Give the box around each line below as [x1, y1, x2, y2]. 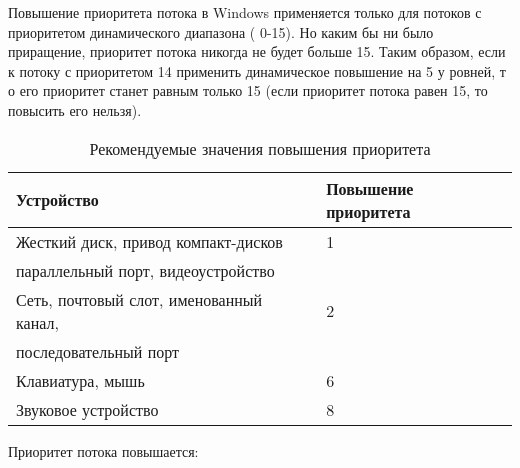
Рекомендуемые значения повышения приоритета [89, 136, 431, 160]
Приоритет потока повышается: [8, 440, 199, 461]
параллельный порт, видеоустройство [16, 258, 275, 282]
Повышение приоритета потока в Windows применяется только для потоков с [8, 2, 482, 22]
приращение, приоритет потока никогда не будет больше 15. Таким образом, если [8, 41, 506, 62]
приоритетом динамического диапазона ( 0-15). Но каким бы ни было [8, 21, 434, 42]
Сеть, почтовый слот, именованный [16, 287, 263, 311]
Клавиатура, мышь [16, 368, 145, 392]
